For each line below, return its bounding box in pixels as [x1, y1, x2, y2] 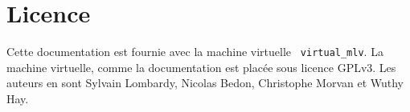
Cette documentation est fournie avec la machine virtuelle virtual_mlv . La [6, 43, 383, 60]
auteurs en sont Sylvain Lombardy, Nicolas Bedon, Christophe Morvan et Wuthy [6, 74, 404, 91]
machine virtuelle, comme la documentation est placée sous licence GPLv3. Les [6, 58, 396, 75]
